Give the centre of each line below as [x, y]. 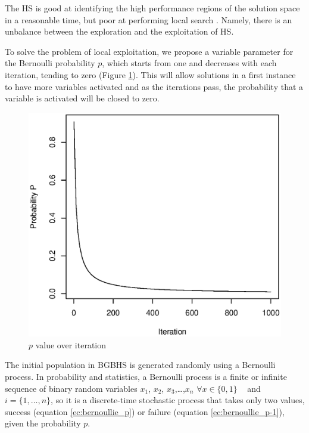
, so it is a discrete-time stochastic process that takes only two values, [178, 400]
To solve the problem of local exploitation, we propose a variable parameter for [149, 51]
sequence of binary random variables [71, 388]
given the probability [43, 423]
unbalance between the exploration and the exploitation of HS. [119, 31]
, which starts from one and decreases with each [189, 63]
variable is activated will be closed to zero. [82, 98]
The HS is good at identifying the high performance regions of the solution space [152, 8]
